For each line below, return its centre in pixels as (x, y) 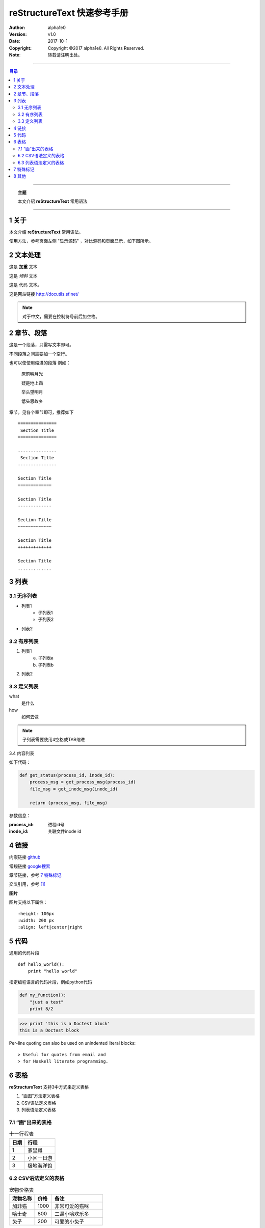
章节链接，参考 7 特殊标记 (35, 875)
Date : (15, 41)
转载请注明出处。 (65, 55)
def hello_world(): (41, 964)
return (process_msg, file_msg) (69, 803)
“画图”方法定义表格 (40, 1096)
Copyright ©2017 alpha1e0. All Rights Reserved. (96, 48)
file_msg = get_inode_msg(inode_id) (74, 789)
